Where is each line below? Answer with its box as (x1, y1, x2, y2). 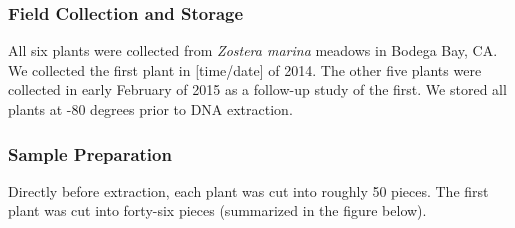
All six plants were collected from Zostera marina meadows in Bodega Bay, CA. (8, 40, 498, 61)
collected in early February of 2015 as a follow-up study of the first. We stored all (8, 79, 507, 100)
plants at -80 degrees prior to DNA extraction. (8, 99, 293, 119)
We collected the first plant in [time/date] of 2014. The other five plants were (8, 59, 482, 80)
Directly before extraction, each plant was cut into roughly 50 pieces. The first (8, 180, 489, 201)
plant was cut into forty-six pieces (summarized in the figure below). (8, 200, 427, 221)
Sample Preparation (8, 141, 172, 166)
